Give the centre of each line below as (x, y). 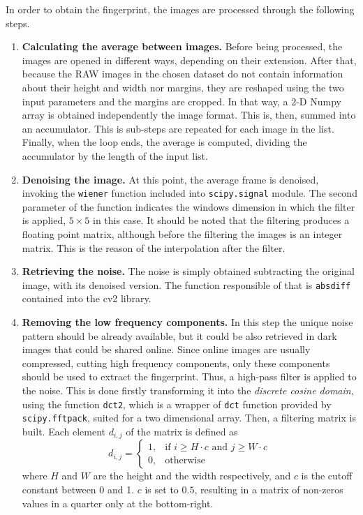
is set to (162, 489)
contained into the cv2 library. (87, 298)
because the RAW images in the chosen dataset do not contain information (183, 74)
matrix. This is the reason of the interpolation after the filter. (154, 247)
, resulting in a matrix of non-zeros (269, 489)
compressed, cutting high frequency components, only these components (176, 363)
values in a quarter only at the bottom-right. (118, 503)
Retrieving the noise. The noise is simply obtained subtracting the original (188, 271)
